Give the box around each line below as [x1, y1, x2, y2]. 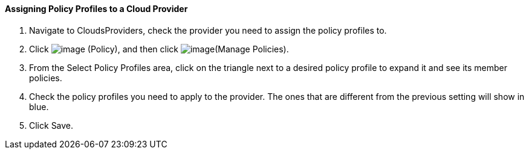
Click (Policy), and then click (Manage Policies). [29, 43, 289, 54]
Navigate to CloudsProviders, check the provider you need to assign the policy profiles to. [29, 25, 387, 35]
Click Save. [29, 120, 74, 131]
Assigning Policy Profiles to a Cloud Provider [5, 4, 188, 14]
